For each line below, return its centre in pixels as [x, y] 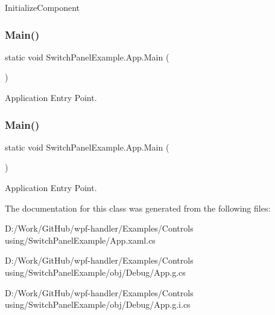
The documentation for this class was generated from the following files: [138, 208]
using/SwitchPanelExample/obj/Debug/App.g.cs [95, 272]
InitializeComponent [43, 7]
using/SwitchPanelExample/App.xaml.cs [80, 240]
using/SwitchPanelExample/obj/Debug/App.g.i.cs [98, 304]
